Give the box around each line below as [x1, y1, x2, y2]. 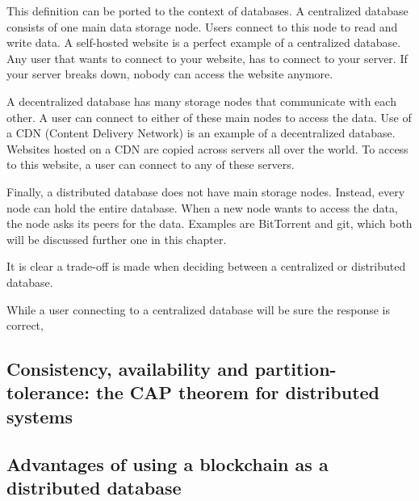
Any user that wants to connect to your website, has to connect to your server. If [6, 49, 408, 66]
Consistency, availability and [6, 356, 249, 381]
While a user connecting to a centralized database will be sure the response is [6, 301, 391, 318]
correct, [6, 317, 44, 334]
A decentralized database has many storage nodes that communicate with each [6, 92, 396, 109]
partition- [254, 356, 337, 381]
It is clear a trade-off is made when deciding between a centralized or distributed [6, 258, 406, 275]
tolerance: [6, 380, 90, 405]
